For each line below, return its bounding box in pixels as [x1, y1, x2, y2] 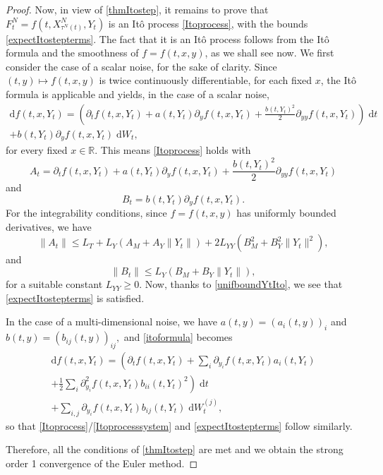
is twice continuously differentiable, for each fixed [99, 73, 312, 88]
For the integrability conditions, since [6, 205, 167, 220]
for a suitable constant [6, 277, 103, 291]
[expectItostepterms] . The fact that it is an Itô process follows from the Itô [6, 31, 329, 46]
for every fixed [6, 143, 68, 157]
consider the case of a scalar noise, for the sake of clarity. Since [6, 59, 277, 73]
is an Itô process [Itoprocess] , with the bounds [108, 16, 308, 30]
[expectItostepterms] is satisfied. [6, 290, 145, 305]
